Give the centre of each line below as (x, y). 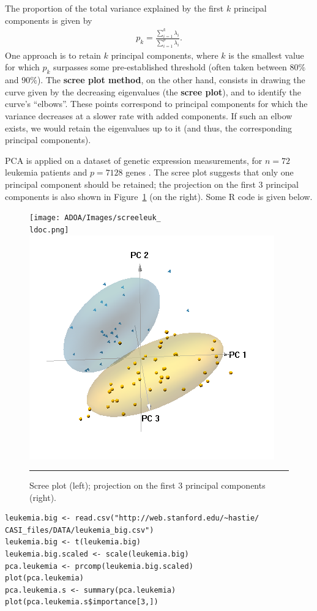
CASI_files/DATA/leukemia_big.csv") (80, 530)
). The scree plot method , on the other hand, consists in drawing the (171, 80)
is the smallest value (266, 55)
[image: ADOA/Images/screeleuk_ (95, 218)
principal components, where (165, 55)
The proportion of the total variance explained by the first (114, 8)
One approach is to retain (53, 55)
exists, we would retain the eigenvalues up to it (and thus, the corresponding (149, 128)
